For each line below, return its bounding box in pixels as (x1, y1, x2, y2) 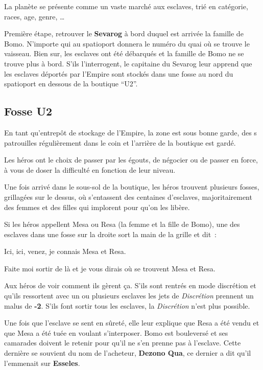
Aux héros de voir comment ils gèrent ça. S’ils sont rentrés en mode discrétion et (4, 280, 256, 291)
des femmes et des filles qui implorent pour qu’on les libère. (4, 201, 190, 212)
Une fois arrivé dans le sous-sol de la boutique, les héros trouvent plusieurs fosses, (4, 181, 259, 192)
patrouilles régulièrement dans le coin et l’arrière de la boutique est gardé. (4, 137, 236, 148)
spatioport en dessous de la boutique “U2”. (4, 78, 138, 89)
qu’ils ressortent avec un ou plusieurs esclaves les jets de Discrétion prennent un (4, 290, 254, 301)
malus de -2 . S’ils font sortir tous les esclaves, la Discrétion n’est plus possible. (4, 300, 250, 311)
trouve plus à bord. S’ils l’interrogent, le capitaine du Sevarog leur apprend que (4, 58, 252, 68)
